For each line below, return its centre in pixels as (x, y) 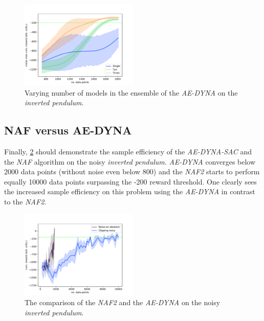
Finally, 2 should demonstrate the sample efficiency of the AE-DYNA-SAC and (128, 151)
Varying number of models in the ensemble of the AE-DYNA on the (131, 92)
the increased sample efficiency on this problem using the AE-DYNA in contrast (130, 191)
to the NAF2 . (25, 201)
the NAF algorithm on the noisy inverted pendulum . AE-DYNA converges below (130, 161)
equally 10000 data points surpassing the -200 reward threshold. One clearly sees (130, 181)
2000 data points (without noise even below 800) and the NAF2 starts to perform (132, 171)
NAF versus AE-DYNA (68, 130)
